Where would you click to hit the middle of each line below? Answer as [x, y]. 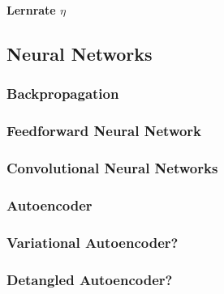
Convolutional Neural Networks [112, 167]
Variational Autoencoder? [93, 242]
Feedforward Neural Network [104, 131]
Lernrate [31, 10]
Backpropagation [63, 94]
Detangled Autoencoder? [90, 279]
